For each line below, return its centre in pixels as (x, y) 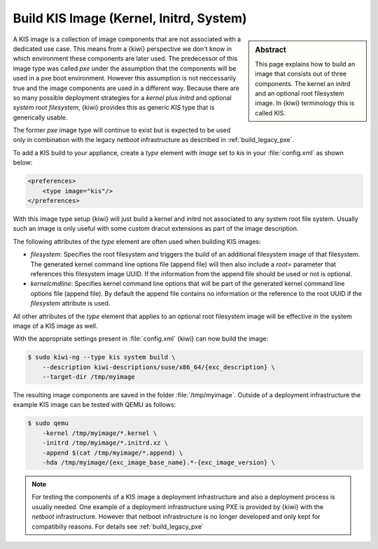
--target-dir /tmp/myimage (89, 377)
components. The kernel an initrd (303, 83)
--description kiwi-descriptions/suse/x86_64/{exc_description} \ (159, 367)
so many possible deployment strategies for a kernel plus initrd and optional (122, 97)
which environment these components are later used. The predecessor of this (125, 59)
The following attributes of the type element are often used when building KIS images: (137, 241)
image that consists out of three (301, 74)
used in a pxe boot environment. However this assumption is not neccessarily (125, 78)
